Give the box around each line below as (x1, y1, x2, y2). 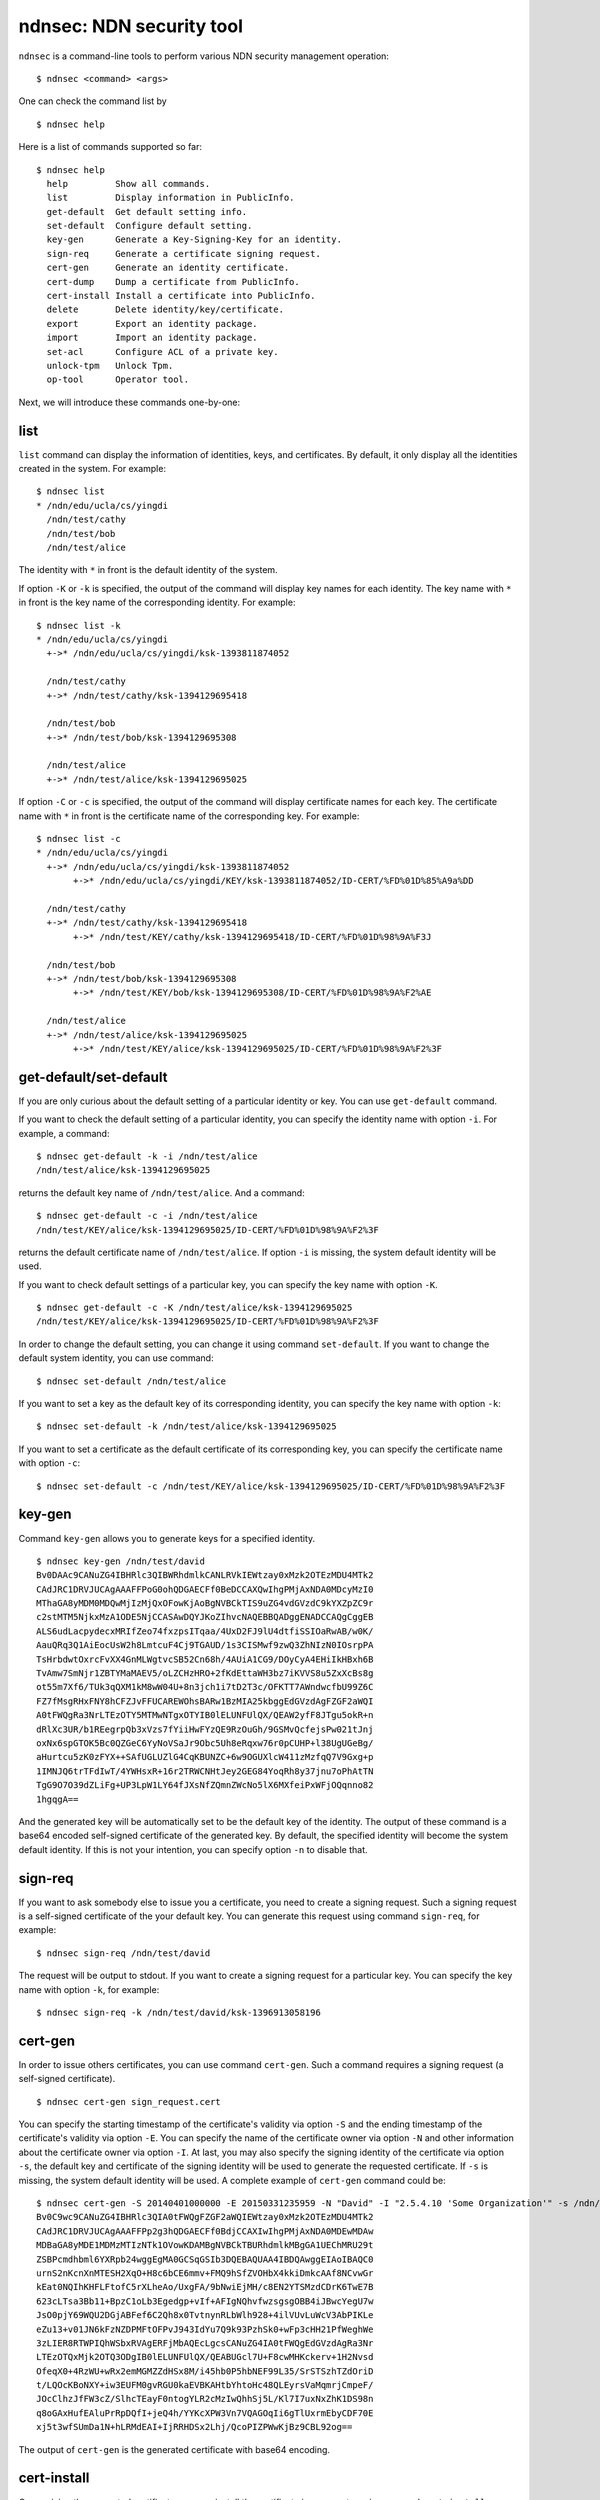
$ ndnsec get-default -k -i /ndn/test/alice (36, 1150, 259, 1162)
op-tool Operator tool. (46, 374, 190, 385)
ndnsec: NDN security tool (18, 15, 244, 37)
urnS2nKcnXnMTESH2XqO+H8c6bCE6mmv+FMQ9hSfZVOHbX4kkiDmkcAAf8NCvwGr (36, 2267, 374, 2279)
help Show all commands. (46, 178, 211, 189)
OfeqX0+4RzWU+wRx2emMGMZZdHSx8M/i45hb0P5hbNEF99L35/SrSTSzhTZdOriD (36, 2365, 374, 2377)
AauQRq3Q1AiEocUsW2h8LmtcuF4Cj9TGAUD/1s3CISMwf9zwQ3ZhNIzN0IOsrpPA (36, 1640, 374, 1651)
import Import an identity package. (46, 332, 259, 344)
